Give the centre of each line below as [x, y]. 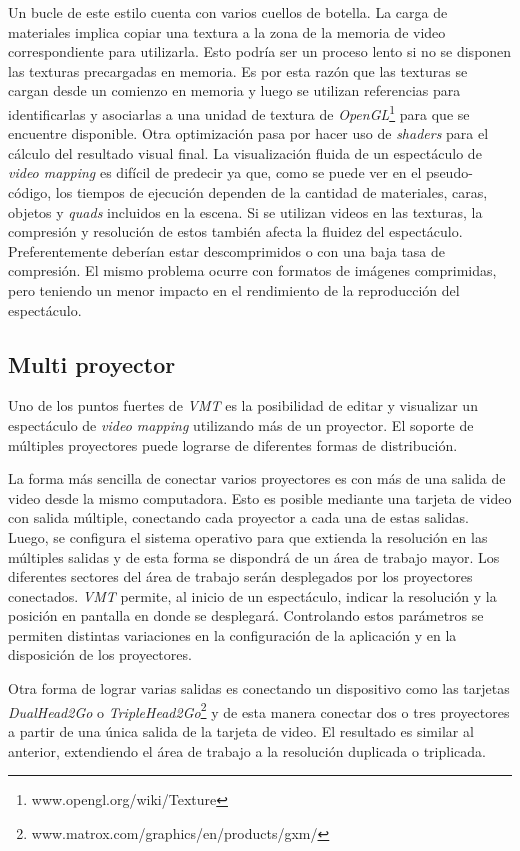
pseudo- [449, 172]
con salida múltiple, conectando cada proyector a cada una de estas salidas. [238, 517]
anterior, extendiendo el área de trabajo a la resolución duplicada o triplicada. [247, 750]
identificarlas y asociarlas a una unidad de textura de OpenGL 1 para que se [239, 112]
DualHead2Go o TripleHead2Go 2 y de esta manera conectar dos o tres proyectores [259, 710]
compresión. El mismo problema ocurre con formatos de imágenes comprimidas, [252, 270]
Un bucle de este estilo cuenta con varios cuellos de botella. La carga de [228, 12]
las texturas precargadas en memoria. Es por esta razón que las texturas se [238, 70]
